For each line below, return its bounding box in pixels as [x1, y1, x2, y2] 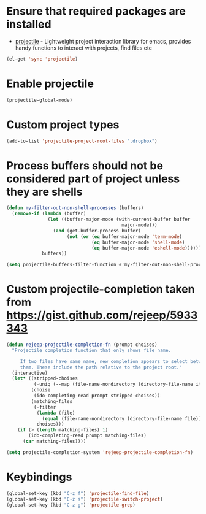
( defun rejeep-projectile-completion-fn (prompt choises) [6, 342, 158, 348]
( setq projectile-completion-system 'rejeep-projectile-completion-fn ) [6, 449, 193, 455]
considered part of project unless [6, 172, 180, 185]
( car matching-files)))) [22, 439, 86, 445]
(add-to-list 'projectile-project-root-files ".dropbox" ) [6, 138, 158, 144]
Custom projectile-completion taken [6, 282, 195, 296]
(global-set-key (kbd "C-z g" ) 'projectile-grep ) [6, 502, 136, 508]
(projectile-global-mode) [6, 97, 72, 103]
